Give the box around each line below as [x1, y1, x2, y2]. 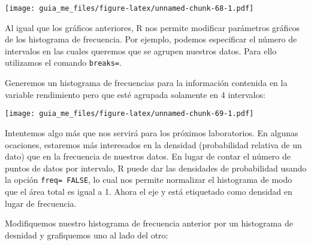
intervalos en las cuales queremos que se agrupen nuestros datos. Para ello [5, 44, 277, 57]
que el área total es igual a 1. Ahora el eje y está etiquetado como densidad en [5, 185, 292, 197]
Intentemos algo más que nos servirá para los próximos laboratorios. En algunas [5, 126, 298, 139]
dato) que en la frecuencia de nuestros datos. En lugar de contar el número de [5, 150, 291, 163]
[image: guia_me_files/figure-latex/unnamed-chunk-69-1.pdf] [5, 109, 254, 118]
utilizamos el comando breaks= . [5, 56, 122, 69]
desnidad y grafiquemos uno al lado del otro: [5, 228, 168, 241]
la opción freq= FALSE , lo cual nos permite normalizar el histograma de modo [5, 173, 292, 186]
